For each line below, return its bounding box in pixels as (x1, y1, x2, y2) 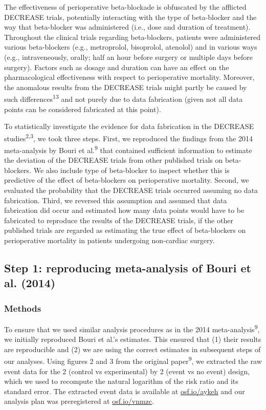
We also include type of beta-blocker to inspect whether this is (33, 164, 230, 175)
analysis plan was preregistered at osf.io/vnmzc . (4, 396, 154, 406)
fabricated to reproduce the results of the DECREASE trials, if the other (4, 214, 233, 225)
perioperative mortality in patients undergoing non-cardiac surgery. (4, 235, 215, 246)
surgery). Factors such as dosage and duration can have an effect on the (4, 61, 229, 72)
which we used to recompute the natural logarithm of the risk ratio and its (4, 376, 238, 386)
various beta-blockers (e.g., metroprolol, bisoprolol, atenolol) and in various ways (4, 41, 257, 52)
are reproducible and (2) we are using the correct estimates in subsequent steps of (4, 343, 261, 354)
